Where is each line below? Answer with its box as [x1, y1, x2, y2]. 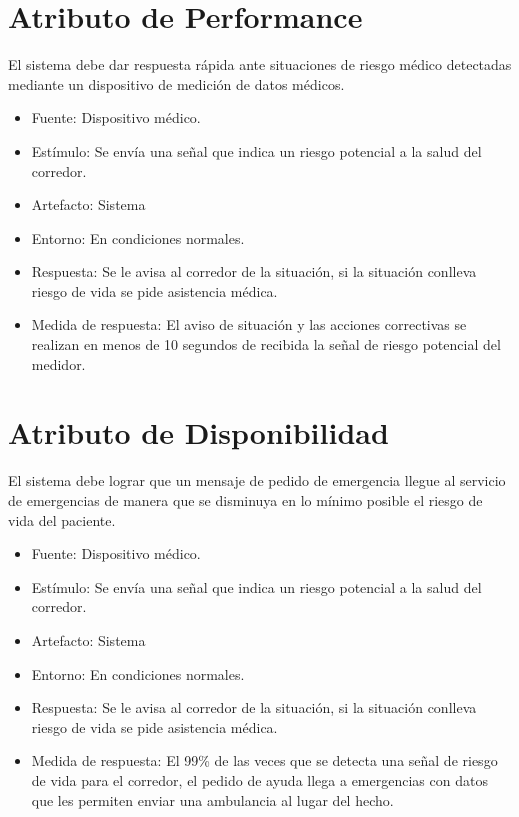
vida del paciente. [8, 509, 116, 530]
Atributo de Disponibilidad [8, 412, 389, 453]
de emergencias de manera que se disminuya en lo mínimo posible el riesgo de [8, 489, 483, 510]
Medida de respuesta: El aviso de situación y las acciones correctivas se [31, 314, 467, 335]
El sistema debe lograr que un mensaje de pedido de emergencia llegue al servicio [8, 470, 506, 491]
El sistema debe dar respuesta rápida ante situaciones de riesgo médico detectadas [8, 54, 512, 75]
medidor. [31, 353, 86, 374]
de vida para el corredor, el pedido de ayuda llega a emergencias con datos [31, 769, 488, 790]
